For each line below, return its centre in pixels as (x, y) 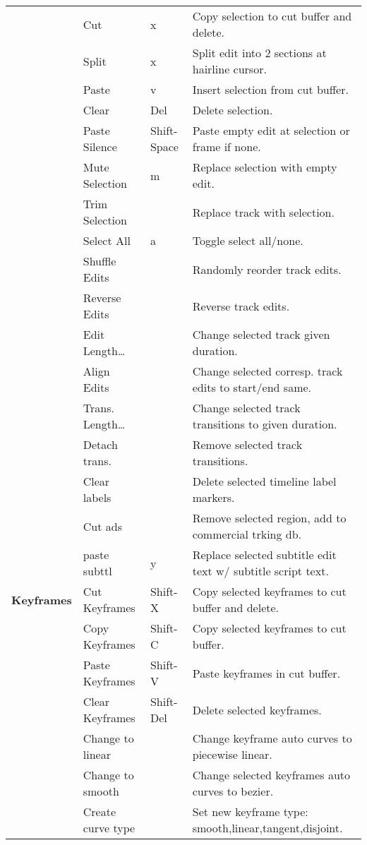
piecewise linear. (232, 754)
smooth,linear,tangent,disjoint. (267, 828)
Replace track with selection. (263, 212)
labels (97, 497)
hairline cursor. (229, 69)
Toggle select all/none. (248, 240)
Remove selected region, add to (269, 518)
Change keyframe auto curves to (272, 738)
